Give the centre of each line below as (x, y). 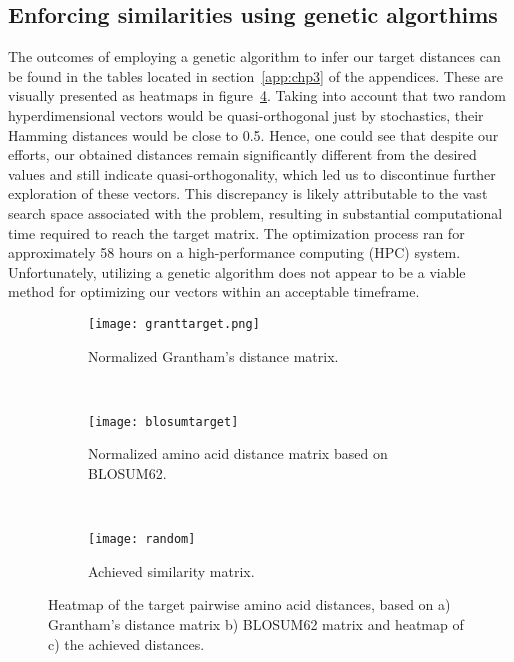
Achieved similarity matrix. (171, 570)
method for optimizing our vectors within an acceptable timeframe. (214, 291)
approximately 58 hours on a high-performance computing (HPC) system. (234, 252)
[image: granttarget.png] (174, 323)
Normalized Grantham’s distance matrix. (213, 355)
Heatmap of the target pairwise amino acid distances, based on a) (249, 604)
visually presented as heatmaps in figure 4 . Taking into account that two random (257, 95)
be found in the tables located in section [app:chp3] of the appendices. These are (256, 75)
